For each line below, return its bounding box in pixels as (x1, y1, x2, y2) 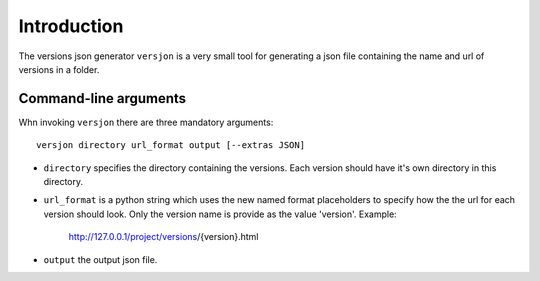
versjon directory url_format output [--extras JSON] (36, 140, 305, 151)
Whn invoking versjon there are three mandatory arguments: (18, 116, 274, 128)
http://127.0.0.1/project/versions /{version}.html (68, 231, 259, 243)
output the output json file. (43, 253, 158, 265)
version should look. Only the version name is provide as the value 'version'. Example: (43, 208, 397, 220)
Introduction (18, 15, 124, 37)
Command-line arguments (18, 90, 187, 107)
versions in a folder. (18, 63, 100, 75)
